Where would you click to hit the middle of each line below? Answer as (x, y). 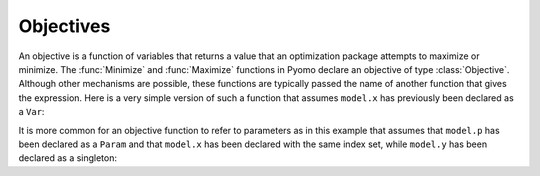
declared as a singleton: (68, 158)
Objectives (64, 26)
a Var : (31, 112)
